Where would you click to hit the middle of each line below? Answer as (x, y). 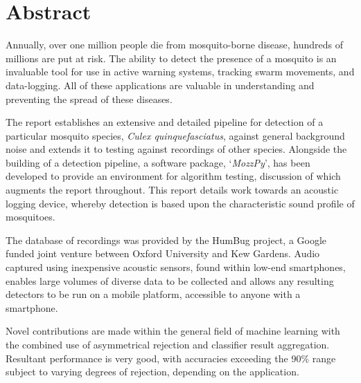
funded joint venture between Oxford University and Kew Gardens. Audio (163, 253)
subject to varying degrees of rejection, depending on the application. (152, 372)
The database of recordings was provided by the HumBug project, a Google (166, 240)
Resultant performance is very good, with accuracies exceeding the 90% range (171, 358)
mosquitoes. (30, 217)
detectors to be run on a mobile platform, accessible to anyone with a (153, 294)
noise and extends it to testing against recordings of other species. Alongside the (176, 149)
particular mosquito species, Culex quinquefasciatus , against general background (175, 135)
